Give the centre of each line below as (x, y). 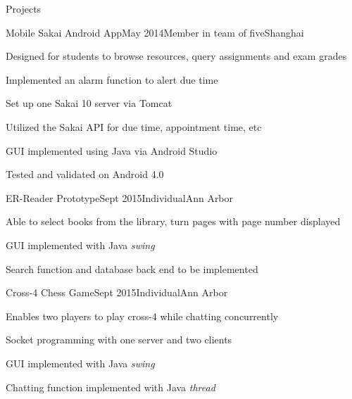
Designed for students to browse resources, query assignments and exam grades (176, 56)
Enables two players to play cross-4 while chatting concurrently (142, 316)
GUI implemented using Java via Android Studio (112, 150)
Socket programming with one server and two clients (119, 340)
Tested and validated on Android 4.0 (85, 174)
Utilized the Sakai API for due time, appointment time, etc (134, 126)
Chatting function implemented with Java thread (111, 387)
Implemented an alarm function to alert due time (112, 79)
